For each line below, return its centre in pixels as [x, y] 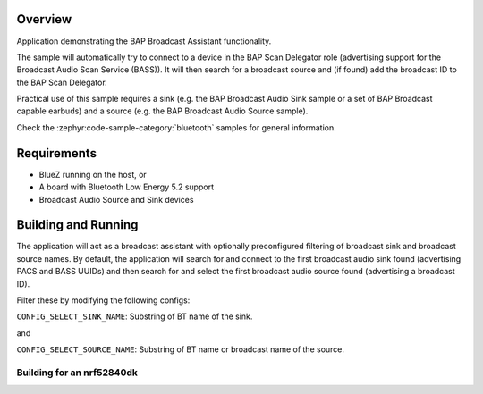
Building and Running [77, 225]
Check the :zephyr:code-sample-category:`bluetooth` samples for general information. [176, 127]
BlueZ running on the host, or [93, 174]
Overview [44, 19]
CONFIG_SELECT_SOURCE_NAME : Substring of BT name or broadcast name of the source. [180, 349]
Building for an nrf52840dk [77, 373]
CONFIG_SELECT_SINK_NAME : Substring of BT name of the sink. [135, 316]
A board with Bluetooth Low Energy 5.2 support [127, 187]
